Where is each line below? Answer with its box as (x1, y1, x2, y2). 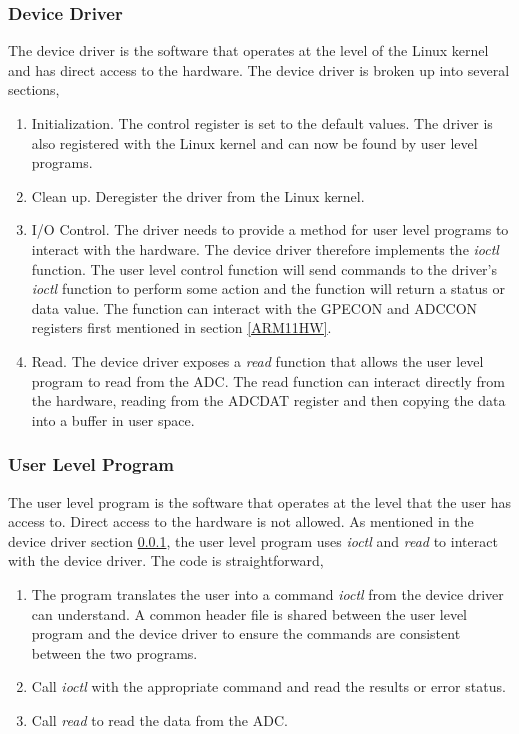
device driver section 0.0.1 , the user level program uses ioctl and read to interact (8, 530, 498, 551)
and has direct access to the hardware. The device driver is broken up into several (8, 59, 510, 80)
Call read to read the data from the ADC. (31, 709, 288, 730)
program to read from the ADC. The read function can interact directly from (31, 370, 505, 391)
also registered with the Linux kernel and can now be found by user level (31, 132, 478, 153)
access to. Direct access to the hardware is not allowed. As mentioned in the (8, 511, 474, 532)
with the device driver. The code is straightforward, (8, 550, 324, 571)
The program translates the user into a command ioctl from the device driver (31, 583, 504, 604)
